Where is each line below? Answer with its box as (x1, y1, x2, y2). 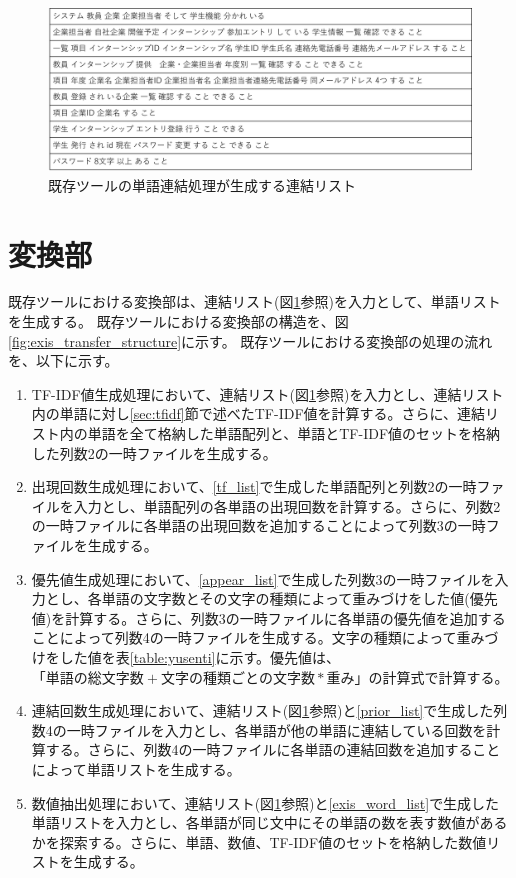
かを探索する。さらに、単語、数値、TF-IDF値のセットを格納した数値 (31, 831, 487, 852)
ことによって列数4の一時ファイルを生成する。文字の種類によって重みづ (31, 627, 499, 648)
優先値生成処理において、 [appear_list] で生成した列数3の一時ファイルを (31, 568, 495, 589)
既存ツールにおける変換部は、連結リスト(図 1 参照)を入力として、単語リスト (8, 291, 501, 312)
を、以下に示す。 (8, 350, 119, 371)
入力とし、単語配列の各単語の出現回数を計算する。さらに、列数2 (73, 495, 501, 516)
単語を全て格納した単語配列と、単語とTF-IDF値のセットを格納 (87, 423, 501, 444)
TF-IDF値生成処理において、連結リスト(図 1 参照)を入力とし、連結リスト (31, 383, 504, 404)
